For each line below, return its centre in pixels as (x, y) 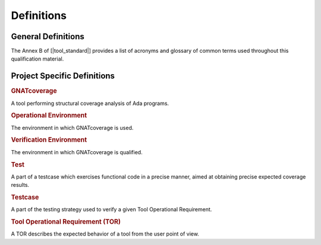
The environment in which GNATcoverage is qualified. (77, 152)
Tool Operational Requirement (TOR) (66, 221)
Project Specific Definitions (63, 76)
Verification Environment (49, 140)
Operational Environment (49, 116)
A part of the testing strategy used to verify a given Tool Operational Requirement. (111, 209)
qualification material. (37, 59)
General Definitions (48, 36)
